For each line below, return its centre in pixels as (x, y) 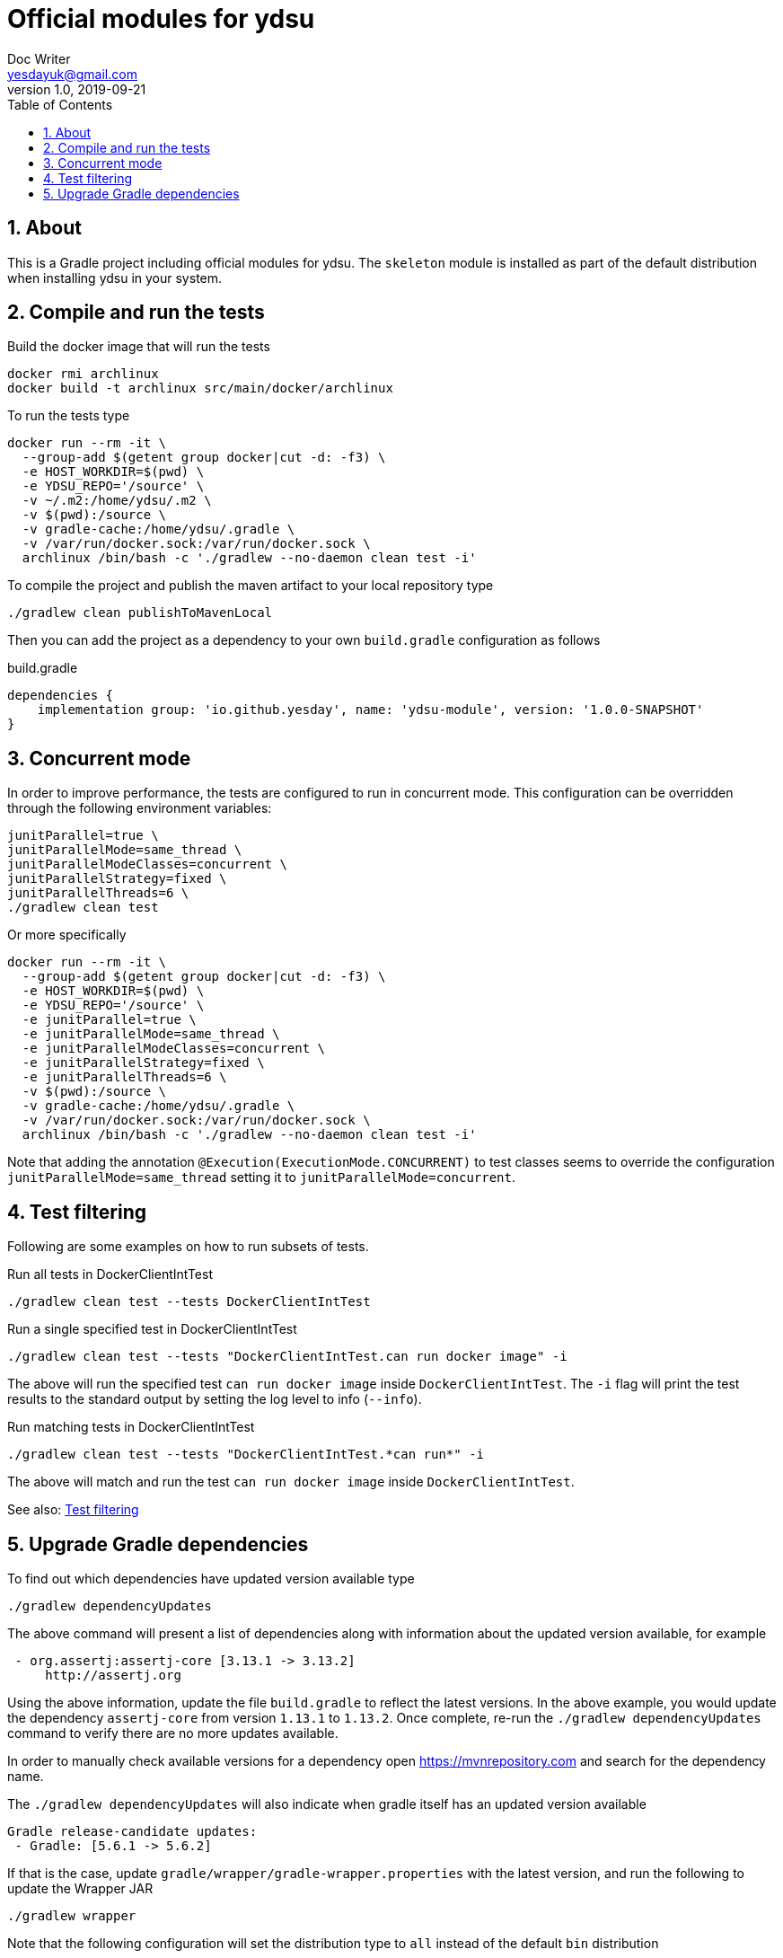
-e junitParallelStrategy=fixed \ (143, 1063)
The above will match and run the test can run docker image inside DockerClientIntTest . (291, 1482)
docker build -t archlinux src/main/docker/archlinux (200, 388)
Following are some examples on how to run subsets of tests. (188, 1247)
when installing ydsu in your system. (115, 278)
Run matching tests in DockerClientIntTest (131, 1427)
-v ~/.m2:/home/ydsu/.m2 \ (117, 501)
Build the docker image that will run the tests (139, 347)
